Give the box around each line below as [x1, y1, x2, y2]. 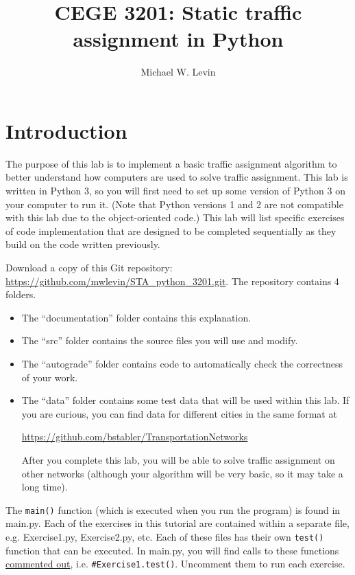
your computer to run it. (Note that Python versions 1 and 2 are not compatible [5, 196, 343, 211]
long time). [21, 480, 68, 494]
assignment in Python [73, 25, 284, 53]
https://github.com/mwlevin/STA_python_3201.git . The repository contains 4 [5, 273, 339, 288]
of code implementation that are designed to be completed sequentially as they [5, 223, 336, 238]
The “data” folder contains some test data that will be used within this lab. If [21, 393, 350, 407]
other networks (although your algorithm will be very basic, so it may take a [21, 466, 343, 480]
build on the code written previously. [5, 237, 160, 251]
